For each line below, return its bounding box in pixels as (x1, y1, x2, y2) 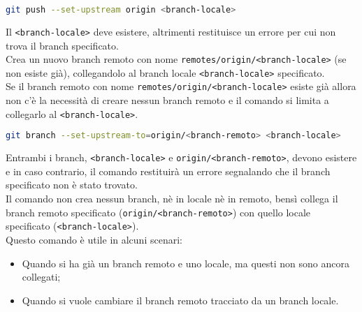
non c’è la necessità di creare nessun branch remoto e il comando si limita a (6, 93, 329, 107)
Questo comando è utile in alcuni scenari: (6, 232, 182, 246)
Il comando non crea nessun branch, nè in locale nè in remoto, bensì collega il (6, 191, 338, 206)
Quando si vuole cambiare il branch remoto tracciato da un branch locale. (22, 292, 339, 307)
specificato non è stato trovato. (6, 177, 138, 192)
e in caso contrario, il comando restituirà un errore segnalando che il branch (6, 163, 331, 178)
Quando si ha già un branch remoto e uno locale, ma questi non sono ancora (22, 255, 349, 270)
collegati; (22, 269, 61, 284)
